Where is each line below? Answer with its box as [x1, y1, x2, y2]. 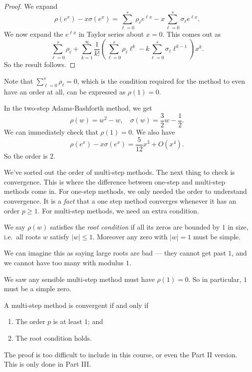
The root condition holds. [15, 332, 92, 343]
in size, [228, 222, 249, 232]
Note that [4, 75, 33, 86]
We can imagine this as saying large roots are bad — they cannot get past [4, 248, 226, 258]
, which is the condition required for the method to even [77, 75, 245, 86]
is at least [53, 316, 83, 326]
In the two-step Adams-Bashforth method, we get [4, 103, 152, 113]
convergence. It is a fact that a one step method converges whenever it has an [4, 195, 236, 206]
